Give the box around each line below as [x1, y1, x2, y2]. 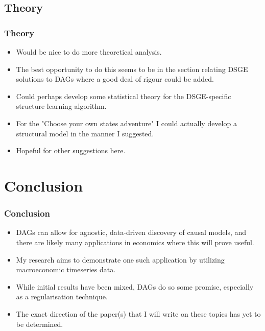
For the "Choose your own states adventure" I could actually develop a [16, 117, 237, 128]
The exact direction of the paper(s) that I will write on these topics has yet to [16, 308, 261, 319]
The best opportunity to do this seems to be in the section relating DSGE [16, 63, 248, 74]
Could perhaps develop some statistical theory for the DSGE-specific [16, 90, 231, 101]
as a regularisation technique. [16, 291, 108, 302]
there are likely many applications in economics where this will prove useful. [16, 237, 254, 247]
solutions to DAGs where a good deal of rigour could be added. [16, 74, 214, 84]
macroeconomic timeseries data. [16, 264, 116, 275]
